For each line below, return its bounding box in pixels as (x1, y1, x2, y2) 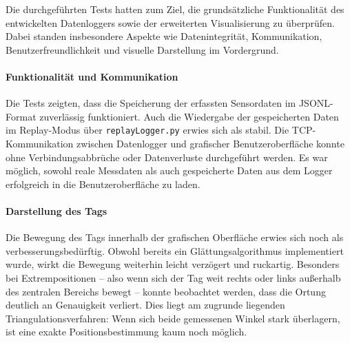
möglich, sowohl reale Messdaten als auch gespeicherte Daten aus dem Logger (6, 163, 333, 178)
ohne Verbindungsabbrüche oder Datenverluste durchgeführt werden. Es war (6, 149, 328, 164)
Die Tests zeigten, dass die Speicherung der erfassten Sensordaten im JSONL (6, 96, 331, 110)
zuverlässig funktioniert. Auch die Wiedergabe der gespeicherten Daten (39, 109, 339, 123)
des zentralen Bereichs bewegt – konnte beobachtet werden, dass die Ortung (6, 284, 326, 298)
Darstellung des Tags (6, 203, 107, 218)
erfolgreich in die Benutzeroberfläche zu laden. (6, 176, 200, 191)
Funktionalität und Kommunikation (6, 69, 178, 83)
